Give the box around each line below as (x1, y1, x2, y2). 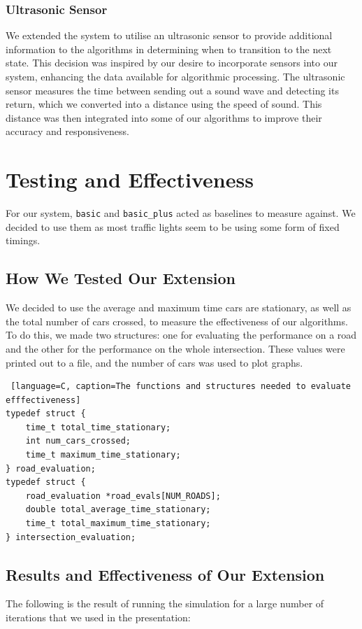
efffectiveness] (6, 395, 81, 405)
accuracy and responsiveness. (6, 124, 129, 139)
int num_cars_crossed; (25, 436, 131, 446)
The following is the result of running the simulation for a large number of (6, 596, 324, 611)
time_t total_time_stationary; (25, 422, 171, 432)
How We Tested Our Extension (6, 267, 236, 289)
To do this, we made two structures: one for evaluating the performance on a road (6, 327, 357, 342)
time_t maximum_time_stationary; (25, 450, 181, 460)
